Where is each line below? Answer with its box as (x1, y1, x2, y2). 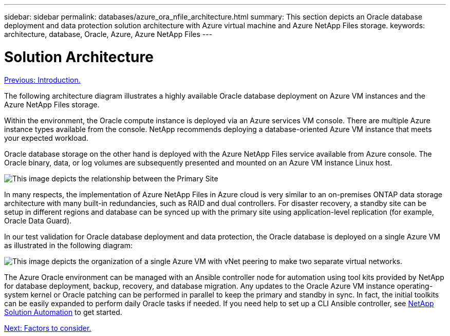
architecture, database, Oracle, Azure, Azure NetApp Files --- (4, 30, 213, 39)
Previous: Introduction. (4, 75, 81, 84)
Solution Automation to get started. (4, 307, 122, 316)
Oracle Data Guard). (4, 216, 72, 225)
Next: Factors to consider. (4, 323, 91, 332)
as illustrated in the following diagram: (4, 240, 133, 250)
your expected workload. (4, 133, 88, 142)
